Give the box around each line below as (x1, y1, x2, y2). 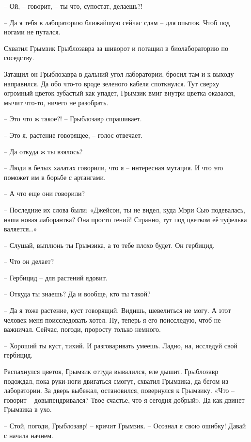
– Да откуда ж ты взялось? (4, 146, 83, 156)
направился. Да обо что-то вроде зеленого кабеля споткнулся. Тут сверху (4, 78, 220, 88)
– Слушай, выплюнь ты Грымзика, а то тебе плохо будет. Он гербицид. (4, 240, 215, 250)
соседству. (4, 52, 34, 63)
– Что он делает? (4, 256, 54, 266)
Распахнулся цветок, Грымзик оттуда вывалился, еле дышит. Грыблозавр (4, 366, 219, 377)
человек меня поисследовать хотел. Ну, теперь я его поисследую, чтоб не (4, 314, 221, 325)
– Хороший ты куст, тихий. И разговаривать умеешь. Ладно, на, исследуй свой (4, 340, 238, 350)
